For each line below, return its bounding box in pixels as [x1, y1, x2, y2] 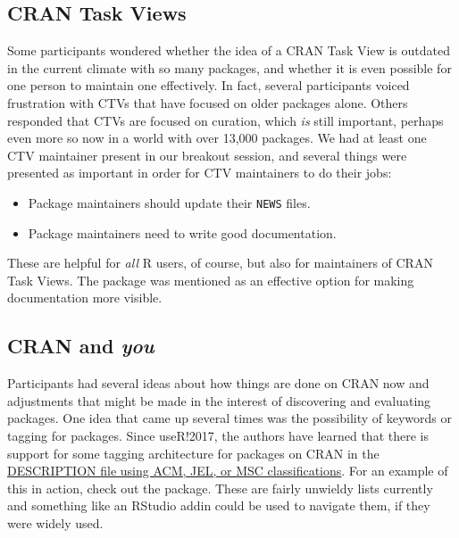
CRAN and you [7, 332, 154, 360]
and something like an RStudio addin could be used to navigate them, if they [7, 496, 430, 515]
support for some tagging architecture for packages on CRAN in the [7, 443, 380, 462]
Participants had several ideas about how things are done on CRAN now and [7, 374, 430, 393]
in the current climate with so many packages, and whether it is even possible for [7, 58, 452, 77]
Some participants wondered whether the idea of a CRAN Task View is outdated [7, 41, 450, 60]
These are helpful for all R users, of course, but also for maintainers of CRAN [7, 253, 433, 272]
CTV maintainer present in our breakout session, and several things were [7, 145, 407, 164]
